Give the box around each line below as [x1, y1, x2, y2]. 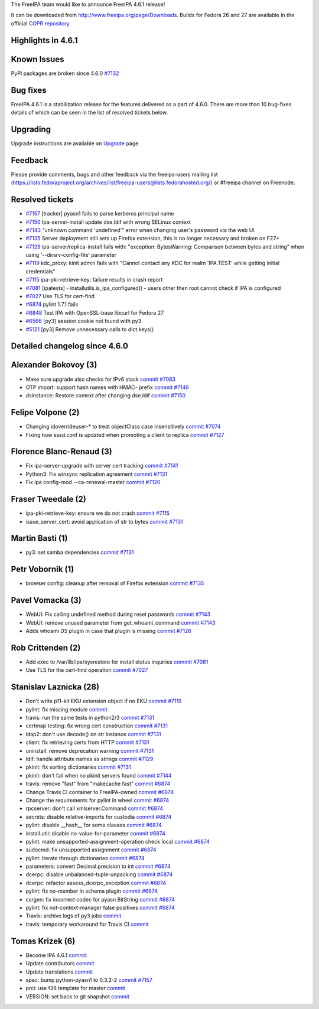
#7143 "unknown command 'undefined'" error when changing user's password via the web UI [25, 226, 255, 233]
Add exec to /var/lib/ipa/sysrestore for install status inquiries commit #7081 [25, 658, 209, 665]
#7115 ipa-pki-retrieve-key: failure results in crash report [25, 276, 163, 283]
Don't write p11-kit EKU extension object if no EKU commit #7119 [25, 697, 183, 705]
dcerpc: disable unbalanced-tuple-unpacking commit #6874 [25, 871, 173, 878]
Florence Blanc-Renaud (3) [11, 446, 112, 457]
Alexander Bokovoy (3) [11, 360, 97, 370]
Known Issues [11, 54, 64, 64]
